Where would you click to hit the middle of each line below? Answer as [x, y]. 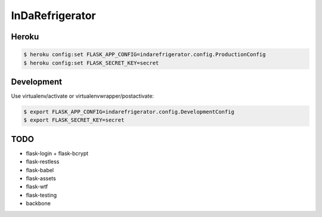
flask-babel [40, 170]
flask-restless [43, 162]
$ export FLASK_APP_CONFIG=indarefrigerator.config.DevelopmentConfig [129, 112]
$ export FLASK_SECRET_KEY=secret [74, 120]
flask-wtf [37, 187]
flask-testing [41, 195]
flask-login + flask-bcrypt [57, 153]
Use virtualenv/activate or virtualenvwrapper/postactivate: [83, 96]
